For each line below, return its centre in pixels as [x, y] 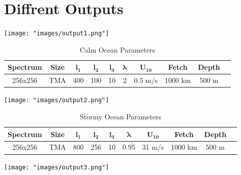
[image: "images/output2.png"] [57, 100]
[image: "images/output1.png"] [57, 34]
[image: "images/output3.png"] [57, 167]
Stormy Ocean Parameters [120, 116]
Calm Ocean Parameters [117, 49]
